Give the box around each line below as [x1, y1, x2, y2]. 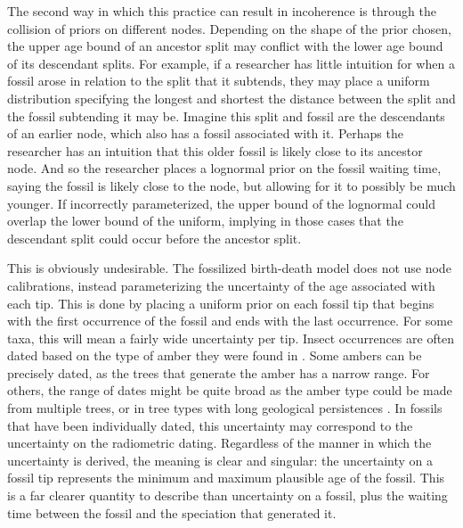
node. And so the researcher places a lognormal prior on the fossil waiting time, [7, 159, 442, 177]
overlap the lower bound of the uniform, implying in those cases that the [7, 211, 403, 230]
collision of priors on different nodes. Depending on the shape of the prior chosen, [7, 19, 451, 37]
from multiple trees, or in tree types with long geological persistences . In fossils [7, 399, 443, 417]
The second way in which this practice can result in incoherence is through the [7, 2, 436, 20]
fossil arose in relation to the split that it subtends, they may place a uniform [7, 71, 430, 90]
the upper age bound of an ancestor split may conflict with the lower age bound [7, 37, 443, 55]
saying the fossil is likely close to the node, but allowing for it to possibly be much [7, 176, 456, 194]
